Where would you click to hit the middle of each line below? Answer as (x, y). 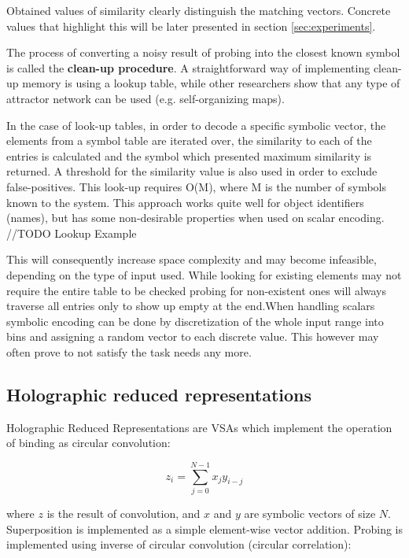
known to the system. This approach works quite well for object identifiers (185, 202)
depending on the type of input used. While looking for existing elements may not (204, 274)
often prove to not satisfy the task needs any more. (129, 351)
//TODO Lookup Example (72, 233)
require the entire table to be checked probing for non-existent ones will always (197, 290)
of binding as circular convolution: (88, 443)
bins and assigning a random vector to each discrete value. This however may (193, 336)
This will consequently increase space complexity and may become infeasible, (192, 259)
